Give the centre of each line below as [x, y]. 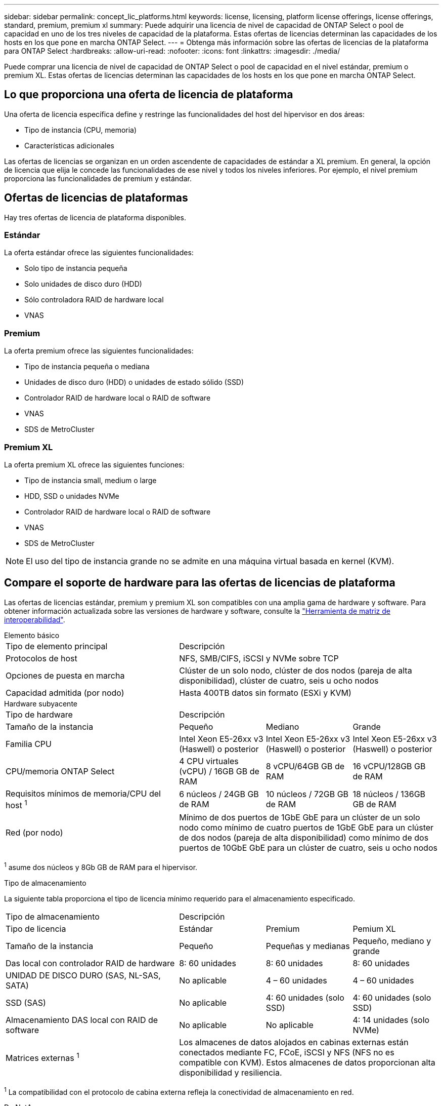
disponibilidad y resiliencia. [231, 1072]
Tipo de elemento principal [57, 646]
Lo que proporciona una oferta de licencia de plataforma [149, 95]
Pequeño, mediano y [392, 941]
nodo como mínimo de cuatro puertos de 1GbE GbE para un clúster [306, 828]
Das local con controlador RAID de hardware [90, 963]
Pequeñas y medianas [308, 946]
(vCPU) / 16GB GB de [219, 771]
